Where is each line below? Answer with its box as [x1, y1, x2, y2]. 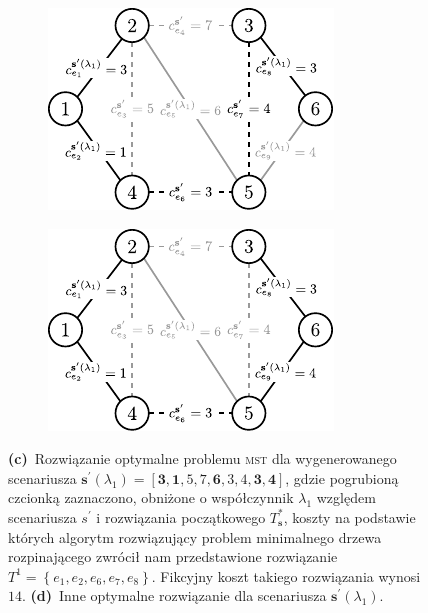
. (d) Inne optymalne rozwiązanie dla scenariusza [22, 585, 327, 606]
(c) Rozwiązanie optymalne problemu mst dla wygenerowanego [8, 448, 397, 469]
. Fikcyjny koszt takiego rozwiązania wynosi [151, 565, 421, 586]
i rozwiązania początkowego [96, 506, 266, 527]
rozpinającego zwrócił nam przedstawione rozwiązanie [8, 546, 338, 567]
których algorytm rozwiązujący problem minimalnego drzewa [8, 526, 382, 547]
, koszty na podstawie [283, 506, 416, 527]
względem [316, 487, 376, 508]
